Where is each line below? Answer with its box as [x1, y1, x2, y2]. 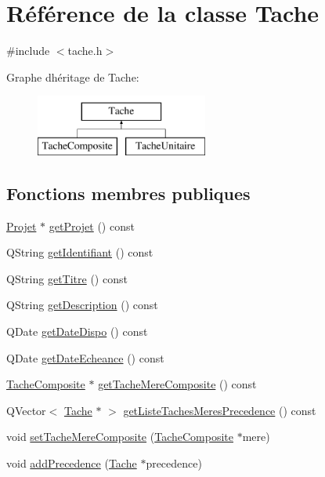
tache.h [67, 42, 103, 59]
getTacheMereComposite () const [98, 376, 257, 392]
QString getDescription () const [6, 297, 158, 313]
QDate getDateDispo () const [6, 323, 148, 340]
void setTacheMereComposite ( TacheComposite [6, 428, 233, 445]
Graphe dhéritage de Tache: [6, 68, 139, 85]
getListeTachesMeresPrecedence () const [123, 402, 316, 418]
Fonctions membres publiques [6, 180, 251, 205]
